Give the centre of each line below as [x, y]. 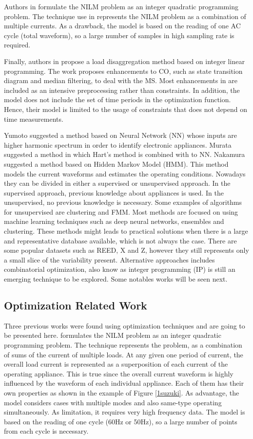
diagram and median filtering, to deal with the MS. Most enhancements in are [121, 80]
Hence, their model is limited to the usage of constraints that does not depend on [126, 109]
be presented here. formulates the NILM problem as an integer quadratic [113, 335]
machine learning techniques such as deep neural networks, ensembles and [114, 221]
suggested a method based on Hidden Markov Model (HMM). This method [116, 164]
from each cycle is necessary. [46, 431]
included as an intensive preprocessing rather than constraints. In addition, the [122, 90]
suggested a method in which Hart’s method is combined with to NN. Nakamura [125, 154]
